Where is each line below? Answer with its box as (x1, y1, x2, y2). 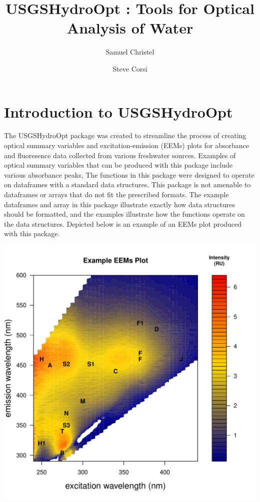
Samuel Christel (105, 47, 154, 57)
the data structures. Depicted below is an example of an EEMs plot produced (4, 218, 242, 229)
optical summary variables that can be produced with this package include (4, 160, 232, 170)
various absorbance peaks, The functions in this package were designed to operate (4, 169, 254, 180)
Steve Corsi (112, 63, 147, 74)
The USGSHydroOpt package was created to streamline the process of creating (4, 130, 246, 141)
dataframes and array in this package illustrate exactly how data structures (4, 199, 235, 209)
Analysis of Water (66, 18, 193, 38)
